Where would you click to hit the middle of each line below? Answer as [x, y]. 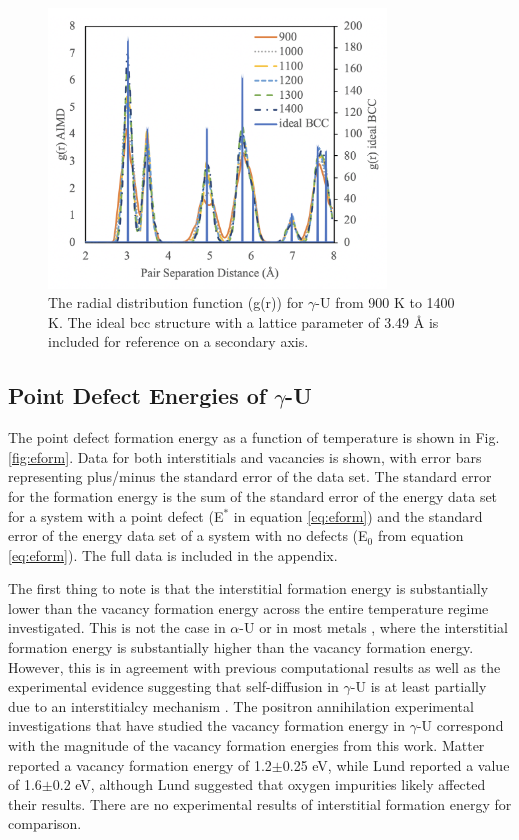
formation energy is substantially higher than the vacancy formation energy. [241, 647]
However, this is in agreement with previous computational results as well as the [254, 666]
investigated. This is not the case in [117, 627]
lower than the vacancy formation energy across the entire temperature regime [248, 607]
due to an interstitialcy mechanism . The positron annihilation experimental [241, 705]
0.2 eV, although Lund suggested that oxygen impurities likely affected [269, 784]
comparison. [45, 823]
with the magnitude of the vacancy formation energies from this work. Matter [246, 745]
